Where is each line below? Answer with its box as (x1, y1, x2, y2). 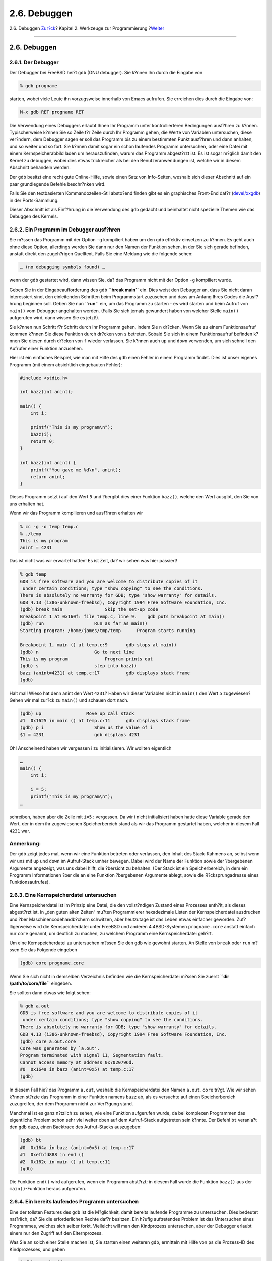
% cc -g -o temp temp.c (20, 524, 79, 530)
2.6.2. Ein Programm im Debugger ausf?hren (9, 226, 121, 233)
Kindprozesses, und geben (9, 1246, 65, 1252)
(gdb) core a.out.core (20, 1038, 76, 1044)
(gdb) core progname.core (20, 960, 84, 966)
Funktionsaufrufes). (9, 879, 50, 885)
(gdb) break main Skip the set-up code (20, 607, 158, 612)
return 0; (30, 439, 55, 444)
